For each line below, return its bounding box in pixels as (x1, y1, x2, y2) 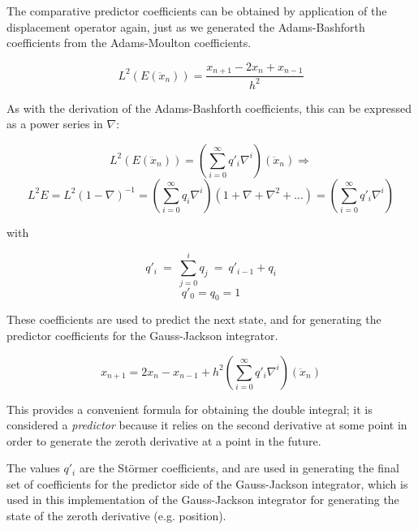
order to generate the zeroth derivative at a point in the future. (6, 432, 321, 449)
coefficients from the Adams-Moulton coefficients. (6, 34, 252, 51)
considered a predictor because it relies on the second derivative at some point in (6, 416, 407, 433)
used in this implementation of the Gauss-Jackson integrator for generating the (6, 491, 399, 508)
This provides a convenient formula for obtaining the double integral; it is (6, 400, 373, 417)
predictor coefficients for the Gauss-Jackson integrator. (6, 326, 278, 343)
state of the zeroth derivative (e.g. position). (6, 507, 226, 524)
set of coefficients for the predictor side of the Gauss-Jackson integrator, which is (6, 475, 408, 492)
